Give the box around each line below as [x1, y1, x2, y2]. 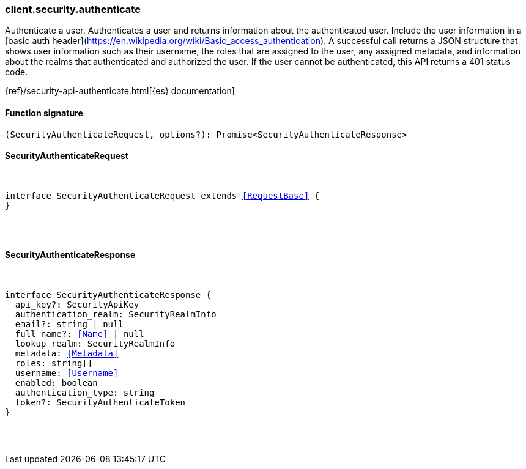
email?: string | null [15, 319, 124, 330]
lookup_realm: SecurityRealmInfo [15, 339, 176, 349]
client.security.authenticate [5, 3, 141, 15]
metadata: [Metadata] [15, 349, 119, 359]
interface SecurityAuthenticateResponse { [5, 290, 212, 300]
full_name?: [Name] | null [15, 329, 144, 339]
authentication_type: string [15, 388, 155, 398]
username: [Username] [15, 368, 119, 379]
